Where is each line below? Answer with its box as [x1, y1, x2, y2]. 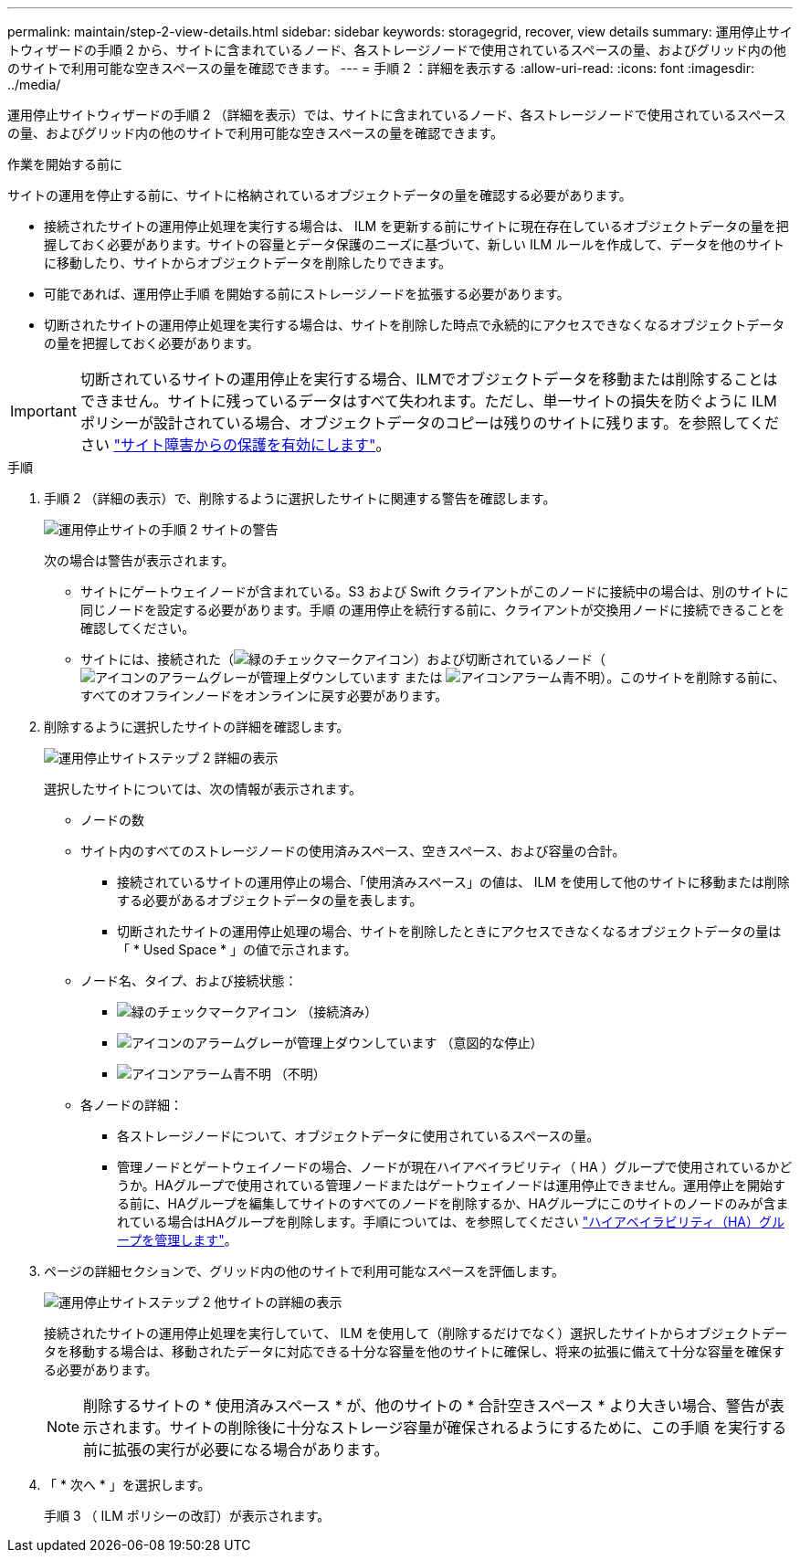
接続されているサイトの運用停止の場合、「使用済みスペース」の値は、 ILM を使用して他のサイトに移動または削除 [117, 874, 790, 890]
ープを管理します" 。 [117, 1232, 237, 1248]
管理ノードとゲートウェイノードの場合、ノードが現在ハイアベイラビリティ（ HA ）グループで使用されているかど [117, 1159, 793, 1175]
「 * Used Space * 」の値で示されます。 [117, 942, 357, 957]
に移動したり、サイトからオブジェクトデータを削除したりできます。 [44, 255, 452, 270]
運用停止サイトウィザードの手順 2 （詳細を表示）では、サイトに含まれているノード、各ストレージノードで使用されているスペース [7, 107, 786, 122]
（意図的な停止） [440, 1035, 543, 1050]
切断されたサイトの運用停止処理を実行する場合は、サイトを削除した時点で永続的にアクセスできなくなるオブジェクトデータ [44, 317, 785, 332]
